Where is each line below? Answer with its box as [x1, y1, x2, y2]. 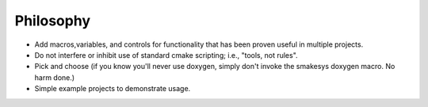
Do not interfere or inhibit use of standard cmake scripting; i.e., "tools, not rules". [34, 50, 298, 59]
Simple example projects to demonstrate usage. [34, 84, 191, 94]
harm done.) [34, 72, 75, 82]
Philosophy [14, 12, 91, 29]
